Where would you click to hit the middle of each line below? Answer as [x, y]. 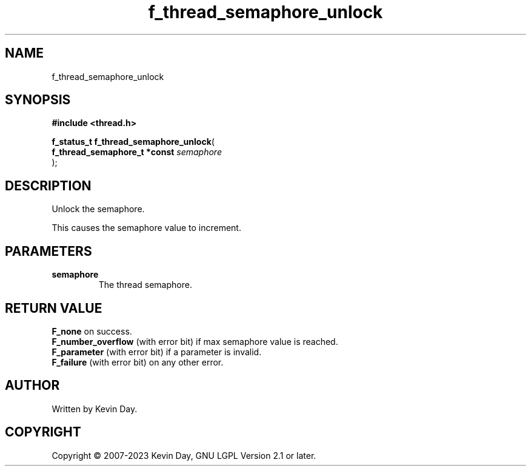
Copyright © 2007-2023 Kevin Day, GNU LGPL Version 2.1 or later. [184, 455]
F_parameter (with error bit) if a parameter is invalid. [157, 352]
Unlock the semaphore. [98, 209]
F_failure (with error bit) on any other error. [138, 362]
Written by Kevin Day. [95, 409]
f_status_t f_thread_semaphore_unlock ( [133, 142]
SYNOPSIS [38, 100]
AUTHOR [32, 386]
